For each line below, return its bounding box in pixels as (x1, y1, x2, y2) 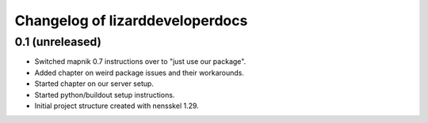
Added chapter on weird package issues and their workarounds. (34, 68, 245, 77)
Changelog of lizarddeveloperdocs (14, 12, 248, 29)
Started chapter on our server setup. (34, 79, 155, 88)
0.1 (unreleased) (14, 35, 102, 49)
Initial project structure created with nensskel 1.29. (34, 101, 200, 110)
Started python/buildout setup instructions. (34, 90, 175, 99)
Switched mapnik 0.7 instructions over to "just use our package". (34, 57, 246, 66)
